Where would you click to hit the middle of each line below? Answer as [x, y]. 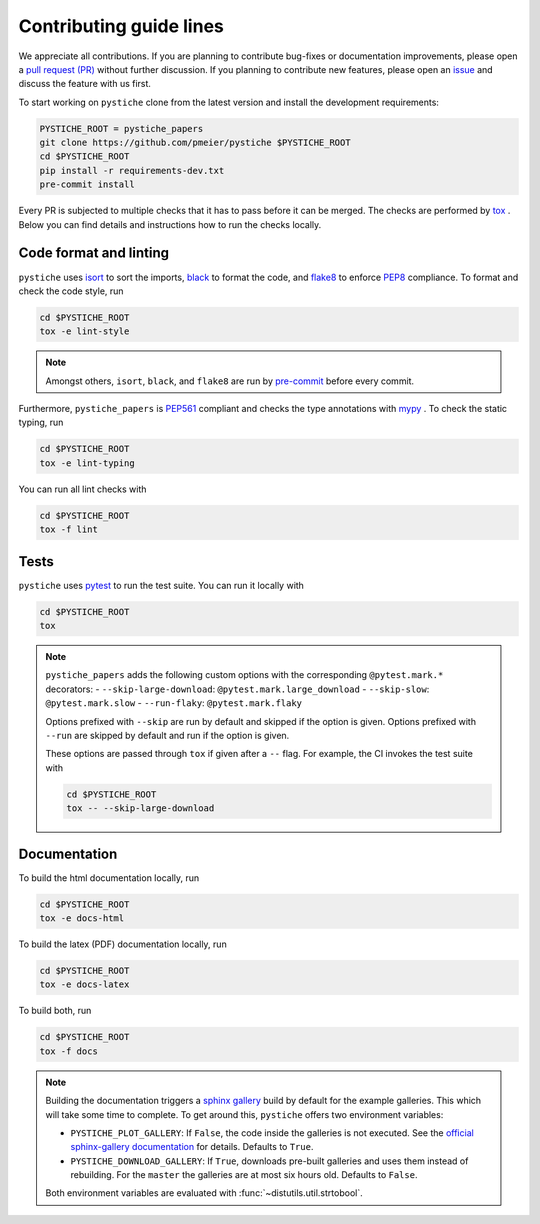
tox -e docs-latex [84, 984]
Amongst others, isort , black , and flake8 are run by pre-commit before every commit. [230, 381]
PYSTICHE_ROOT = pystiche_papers [121, 128]
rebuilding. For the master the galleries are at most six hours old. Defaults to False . [244, 1175]
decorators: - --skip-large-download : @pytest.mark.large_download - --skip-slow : [237, 689]
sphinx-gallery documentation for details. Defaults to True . [192, 1147]
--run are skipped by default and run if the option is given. [167, 736]
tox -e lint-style [84, 331]
